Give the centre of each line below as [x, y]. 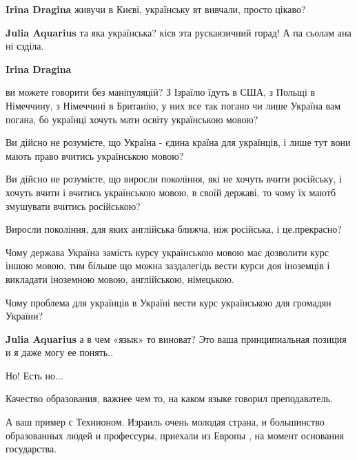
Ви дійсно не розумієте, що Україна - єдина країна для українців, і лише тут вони [178, 142]
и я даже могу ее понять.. [60, 352]
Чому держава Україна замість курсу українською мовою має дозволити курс [167, 252]
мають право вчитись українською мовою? [95, 155]
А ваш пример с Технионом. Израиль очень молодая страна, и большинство [165, 422]
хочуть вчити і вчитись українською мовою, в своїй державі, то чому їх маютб [171, 192]
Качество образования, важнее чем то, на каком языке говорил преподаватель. [169, 398]
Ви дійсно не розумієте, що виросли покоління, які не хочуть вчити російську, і [174, 179]
